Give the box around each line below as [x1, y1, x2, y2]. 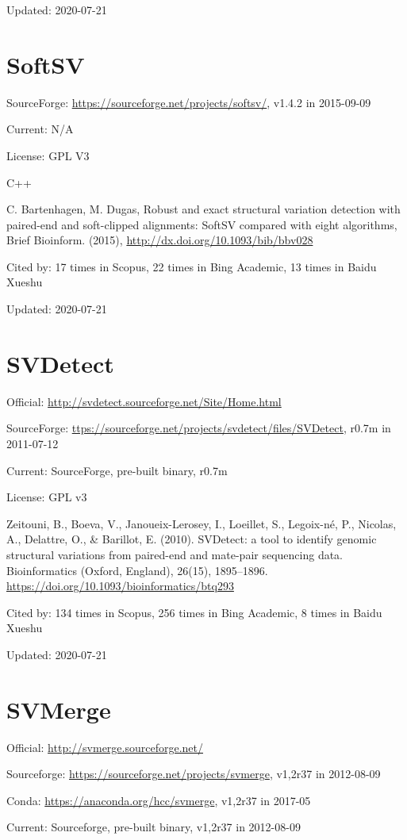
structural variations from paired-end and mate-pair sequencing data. [6, 546, 344, 562]
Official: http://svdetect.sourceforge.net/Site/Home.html [6, 393, 282, 409]
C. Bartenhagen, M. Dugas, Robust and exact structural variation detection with [6, 201, 401, 217]
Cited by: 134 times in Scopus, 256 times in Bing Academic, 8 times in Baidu [6, 604, 382, 620]
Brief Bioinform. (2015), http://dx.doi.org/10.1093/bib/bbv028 [6, 232, 313, 248]
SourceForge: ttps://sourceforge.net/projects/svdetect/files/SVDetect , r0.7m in [6, 420, 391, 436]
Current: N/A [6, 121, 74, 137]
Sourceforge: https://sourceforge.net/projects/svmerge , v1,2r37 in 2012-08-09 [6, 765, 381, 782]
